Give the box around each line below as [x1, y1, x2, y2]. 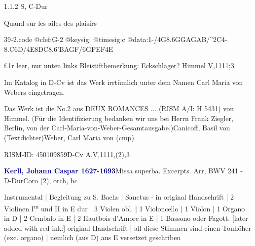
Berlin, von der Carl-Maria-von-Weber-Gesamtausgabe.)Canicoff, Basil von [4, 123, 230, 133]
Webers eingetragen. [4, 86, 65, 97]
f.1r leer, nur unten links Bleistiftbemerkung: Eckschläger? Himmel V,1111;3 [4, 60, 234, 71]
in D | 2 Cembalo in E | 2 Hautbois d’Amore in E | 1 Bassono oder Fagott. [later [4, 213, 248, 223]
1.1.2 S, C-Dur [4, 1, 48, 11]
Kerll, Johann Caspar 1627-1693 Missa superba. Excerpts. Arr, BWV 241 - [4, 165, 243, 176]
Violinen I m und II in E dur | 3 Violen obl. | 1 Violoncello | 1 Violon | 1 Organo [4, 202, 245, 213]
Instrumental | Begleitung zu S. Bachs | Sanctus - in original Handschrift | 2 [4, 192, 234, 202]
